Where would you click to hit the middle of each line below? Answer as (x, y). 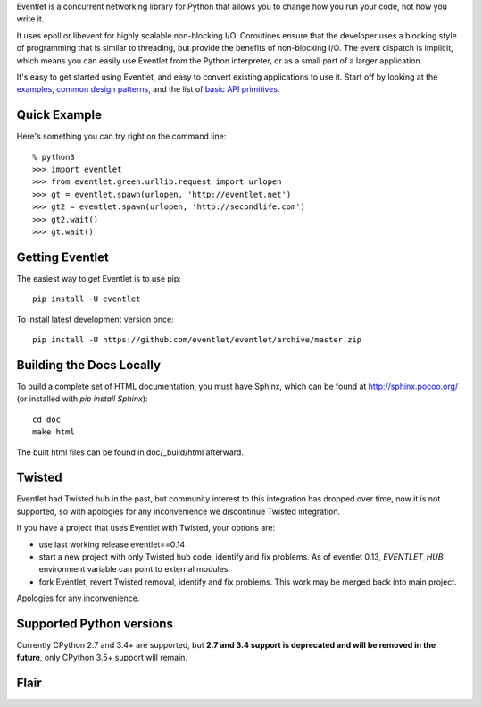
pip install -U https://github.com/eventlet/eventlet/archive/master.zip (197, 340)
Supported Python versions (95, 623)
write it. (30, 19)
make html (54, 432)
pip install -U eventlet (87, 299)
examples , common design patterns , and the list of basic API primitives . (148, 89)
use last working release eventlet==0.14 (112, 544)
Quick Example (59, 115)
